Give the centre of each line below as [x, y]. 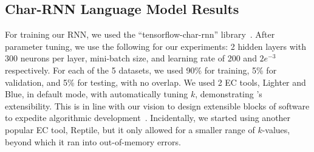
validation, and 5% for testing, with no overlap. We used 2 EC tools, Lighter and [155, 82]
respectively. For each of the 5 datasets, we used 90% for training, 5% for [141, 70]
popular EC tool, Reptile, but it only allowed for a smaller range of [130, 129]
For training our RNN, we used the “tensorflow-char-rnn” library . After [140, 34]
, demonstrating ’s [229, 94]
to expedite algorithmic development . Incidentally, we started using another [148, 118]
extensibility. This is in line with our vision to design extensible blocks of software [157, 105]
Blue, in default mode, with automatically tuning [97, 94]
